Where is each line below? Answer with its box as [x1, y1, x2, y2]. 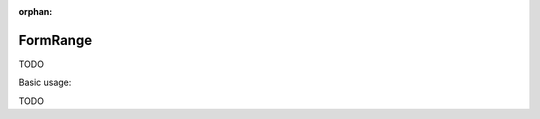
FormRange [18, 31, 93, 49]
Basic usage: [18, 76, 72, 89]
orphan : [18, 6, 53, 17]
